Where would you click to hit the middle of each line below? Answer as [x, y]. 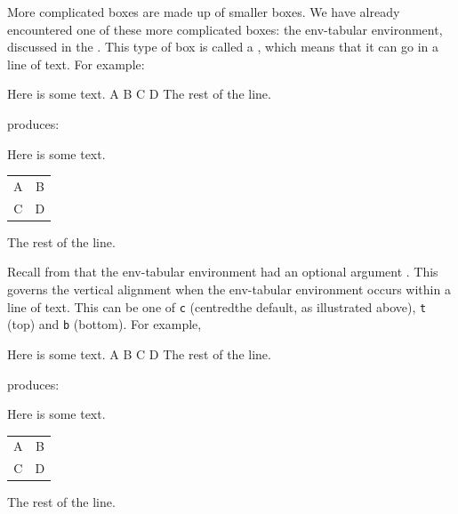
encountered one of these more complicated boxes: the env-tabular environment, [225, 29]
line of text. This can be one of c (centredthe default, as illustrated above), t [217, 306]
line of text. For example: [76, 64]
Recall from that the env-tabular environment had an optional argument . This [223, 272]
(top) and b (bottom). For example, [104, 324]
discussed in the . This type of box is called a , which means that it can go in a [223, 47]
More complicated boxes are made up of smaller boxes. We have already [204, 12]
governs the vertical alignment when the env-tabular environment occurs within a [229, 289]
